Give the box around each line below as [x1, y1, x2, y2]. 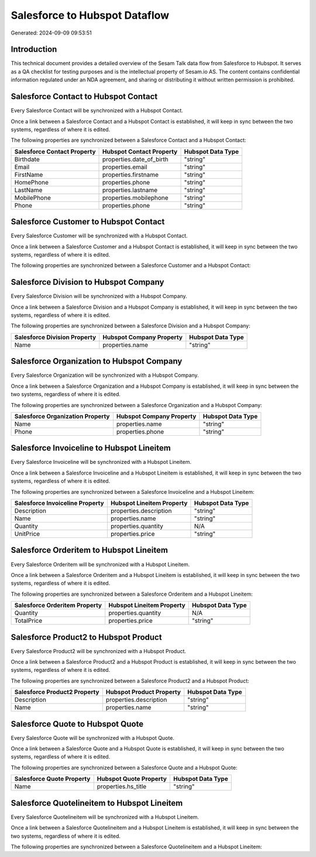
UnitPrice [14, 530, 40, 538]
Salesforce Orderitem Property [14, 601, 102, 609]
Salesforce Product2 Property [14, 688, 99, 696]
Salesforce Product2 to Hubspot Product [11, 632, 162, 642]
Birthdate [14, 155, 40, 163]
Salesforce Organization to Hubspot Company [11, 356, 183, 366]
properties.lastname [102, 186, 158, 194]
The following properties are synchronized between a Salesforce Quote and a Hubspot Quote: [11, 764, 238, 771]
